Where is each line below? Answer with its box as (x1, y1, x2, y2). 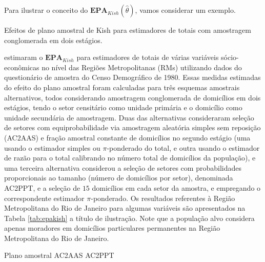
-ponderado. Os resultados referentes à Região (91, 192, 235, 203)
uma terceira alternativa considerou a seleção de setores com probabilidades (4, 162, 241, 173)
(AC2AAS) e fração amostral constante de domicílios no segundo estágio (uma (4, 132, 251, 143)
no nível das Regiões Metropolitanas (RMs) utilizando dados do (42, 62, 242, 72)
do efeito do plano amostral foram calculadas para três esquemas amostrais (4, 82, 240, 92)
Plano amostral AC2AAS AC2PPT (4, 250, 114, 260)
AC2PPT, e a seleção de (4, 182, 80, 193)
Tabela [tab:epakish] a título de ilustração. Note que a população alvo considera (4, 212, 255, 223)
